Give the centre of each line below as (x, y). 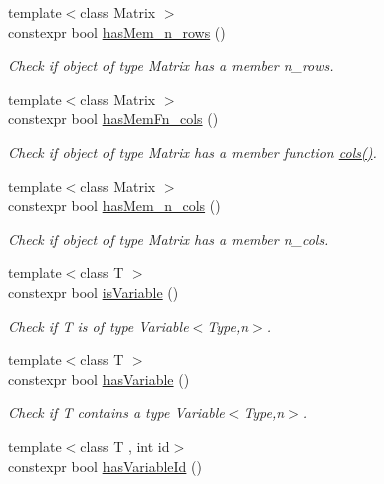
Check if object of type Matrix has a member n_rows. (171, 65)
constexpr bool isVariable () (93, 291)
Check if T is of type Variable (98, 325)
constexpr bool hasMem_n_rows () (117, 31)
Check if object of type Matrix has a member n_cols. (168, 238)
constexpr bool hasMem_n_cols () (114, 205)
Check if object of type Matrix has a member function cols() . (192, 151)
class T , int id (125, 445)
